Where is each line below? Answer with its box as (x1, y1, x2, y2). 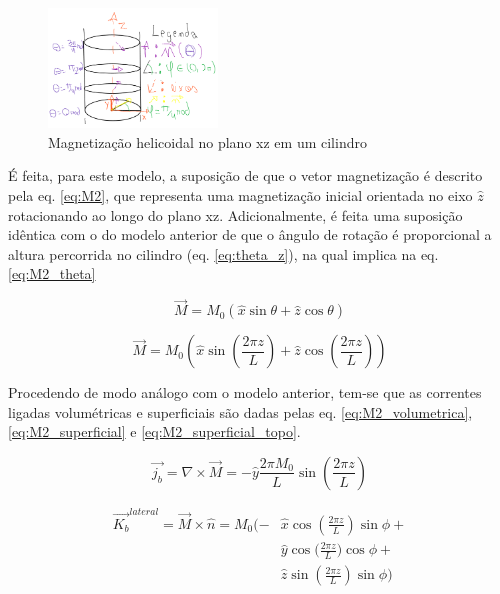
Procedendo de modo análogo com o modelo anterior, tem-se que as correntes (8, 382, 482, 403)
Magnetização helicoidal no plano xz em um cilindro (48, 131, 367, 152)
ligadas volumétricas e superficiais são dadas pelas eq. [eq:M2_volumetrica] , (8, 401, 473, 422)
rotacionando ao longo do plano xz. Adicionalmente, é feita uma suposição (8, 204, 463, 225)
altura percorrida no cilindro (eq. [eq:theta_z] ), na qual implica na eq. (8, 243, 439, 264)
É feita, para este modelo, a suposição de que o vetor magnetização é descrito (8, 165, 483, 186)
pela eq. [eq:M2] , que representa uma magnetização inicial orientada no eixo (8, 185, 473, 206)
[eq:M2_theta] (8, 263, 96, 284)
